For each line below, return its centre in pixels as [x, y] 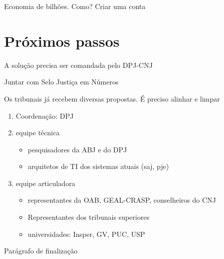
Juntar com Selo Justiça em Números [61, 82]
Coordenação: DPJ [45, 115]
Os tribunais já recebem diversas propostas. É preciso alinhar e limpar [112, 98]
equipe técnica [38, 133]
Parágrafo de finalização [41, 251]
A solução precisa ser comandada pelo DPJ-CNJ [78, 65]
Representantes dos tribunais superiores [88, 217]
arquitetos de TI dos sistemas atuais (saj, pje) [98, 166]
